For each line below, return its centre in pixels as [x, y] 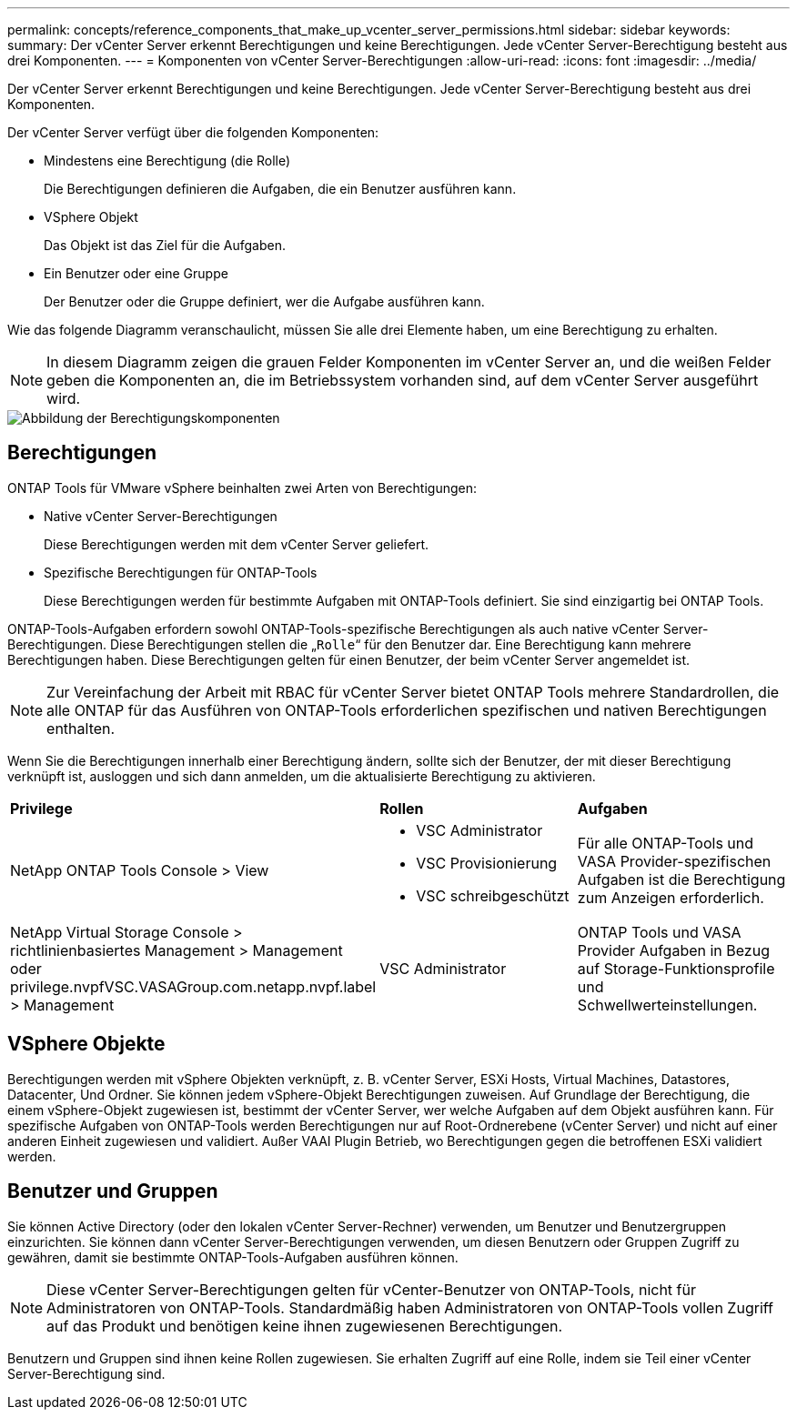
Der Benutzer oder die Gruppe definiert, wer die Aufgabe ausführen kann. [264, 301]
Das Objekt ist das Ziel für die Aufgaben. [165, 245]
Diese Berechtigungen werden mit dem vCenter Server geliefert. [237, 544]
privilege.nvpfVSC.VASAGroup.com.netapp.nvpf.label [193, 986]
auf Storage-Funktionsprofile [676, 968]
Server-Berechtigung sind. [86, 1373]
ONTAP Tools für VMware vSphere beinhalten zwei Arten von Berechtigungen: [242, 487]
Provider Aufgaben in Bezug [673, 950]
